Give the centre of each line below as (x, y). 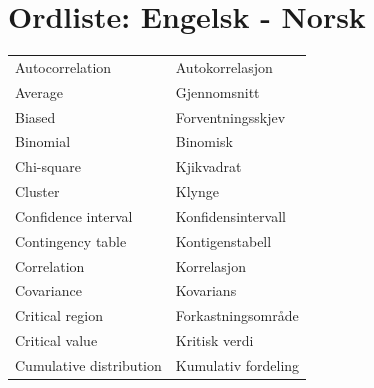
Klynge (197, 191)
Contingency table (71, 240)
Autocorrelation (63, 66)
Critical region (59, 315)
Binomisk (204, 141)
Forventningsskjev (230, 116)
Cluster (37, 191)
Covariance (48, 290)
